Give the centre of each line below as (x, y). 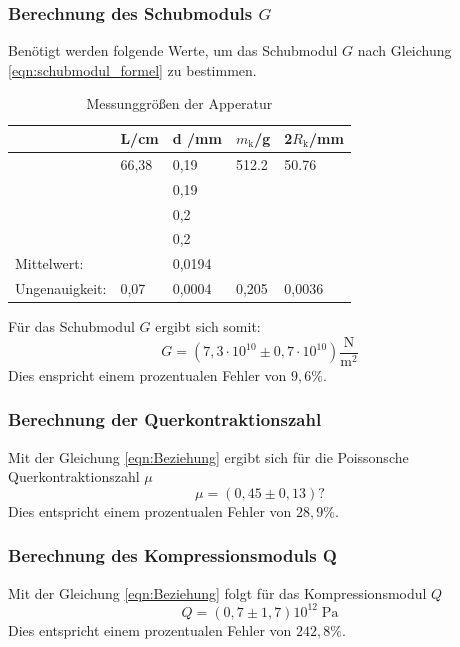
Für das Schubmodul (71, 326)
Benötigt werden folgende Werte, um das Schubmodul (173, 50)
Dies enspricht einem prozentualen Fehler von (147, 374)
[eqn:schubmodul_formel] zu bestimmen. (132, 69)
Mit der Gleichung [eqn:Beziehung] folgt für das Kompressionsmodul (217, 592)
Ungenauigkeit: (61, 288)
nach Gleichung (404, 50)
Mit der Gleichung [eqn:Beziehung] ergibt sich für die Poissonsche (208, 456)
